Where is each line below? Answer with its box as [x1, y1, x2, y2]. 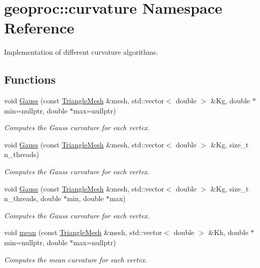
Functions [4, 71, 56, 87]
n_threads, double [4, 193, 61, 204]
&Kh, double [208, 227, 248, 238]
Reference [4, 17, 75, 38]
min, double [67, 193, 104, 204]
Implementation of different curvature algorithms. [4, 47, 158, 57]
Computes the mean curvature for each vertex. [4, 254, 147, 264]
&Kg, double [210, 95, 250, 106]
